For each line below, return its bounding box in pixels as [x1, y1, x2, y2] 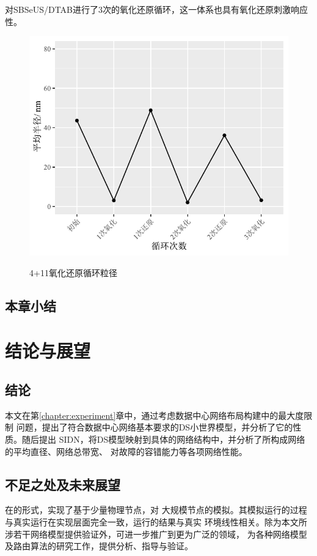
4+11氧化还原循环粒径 [29, 266, 117, 279]
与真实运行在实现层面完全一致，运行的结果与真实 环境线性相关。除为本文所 [5, 515, 307, 528]
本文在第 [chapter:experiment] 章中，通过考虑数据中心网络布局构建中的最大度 [5, 408, 304, 421]
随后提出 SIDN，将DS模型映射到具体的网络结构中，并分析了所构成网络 [21, 433, 305, 445]
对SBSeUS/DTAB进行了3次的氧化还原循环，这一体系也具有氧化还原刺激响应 [5, 3, 308, 15]
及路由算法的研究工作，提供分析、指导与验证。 [5, 539, 193, 552]
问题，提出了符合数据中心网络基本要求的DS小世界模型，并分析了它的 [16, 421, 293, 434]
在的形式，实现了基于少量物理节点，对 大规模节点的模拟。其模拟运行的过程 [5, 503, 307, 516]
